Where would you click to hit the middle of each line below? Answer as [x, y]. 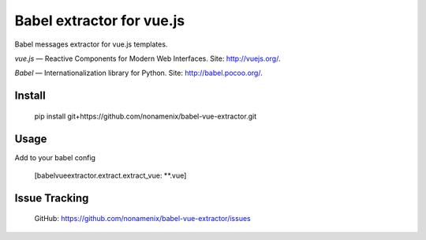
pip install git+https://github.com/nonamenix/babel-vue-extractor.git [145, 116]
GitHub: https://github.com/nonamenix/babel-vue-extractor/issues [143, 219]
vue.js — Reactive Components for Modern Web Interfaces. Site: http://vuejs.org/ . [148, 58]
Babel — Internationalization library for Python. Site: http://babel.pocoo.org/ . [139, 73]
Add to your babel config [55, 157]
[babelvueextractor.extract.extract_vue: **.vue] [110, 176]
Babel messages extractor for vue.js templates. [91, 44]
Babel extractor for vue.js [100, 21]
